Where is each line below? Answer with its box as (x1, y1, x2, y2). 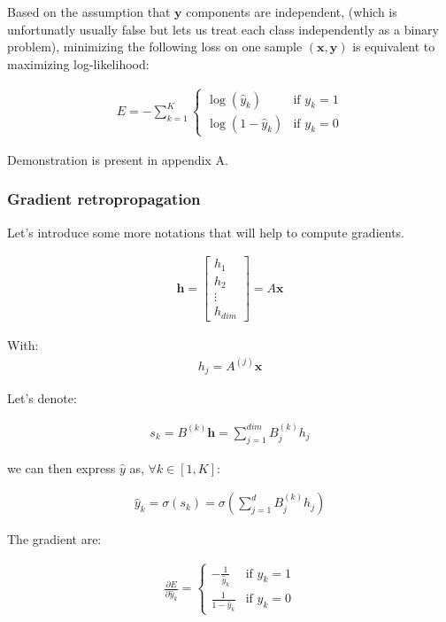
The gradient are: (7, 530, 102, 548)
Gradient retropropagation (7, 188, 201, 210)
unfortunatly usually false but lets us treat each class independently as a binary (7, 19, 439, 38)
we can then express (7, 458, 116, 477)
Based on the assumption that (7, 3, 171, 20)
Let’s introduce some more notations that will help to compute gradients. (7, 222, 404, 241)
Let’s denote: (7, 389, 77, 408)
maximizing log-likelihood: (7, 54, 150, 73)
